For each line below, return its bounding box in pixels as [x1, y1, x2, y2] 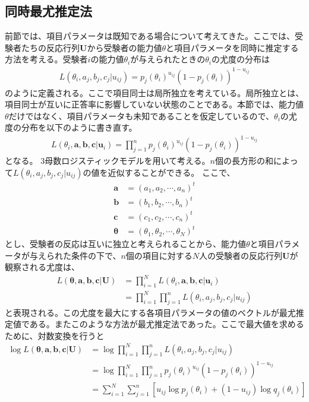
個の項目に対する [125, 249, 193, 261]
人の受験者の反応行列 [199, 249, 283, 261]
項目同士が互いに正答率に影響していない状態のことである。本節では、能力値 [5, 98, 304, 110]
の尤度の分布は [211, 53, 270, 65]
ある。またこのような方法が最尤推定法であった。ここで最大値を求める [29, 318, 304, 330]
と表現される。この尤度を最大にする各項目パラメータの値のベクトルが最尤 [5, 306, 296, 318]
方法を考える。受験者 [5, 53, 88, 65]
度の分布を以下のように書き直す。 [5, 121, 137, 134]
